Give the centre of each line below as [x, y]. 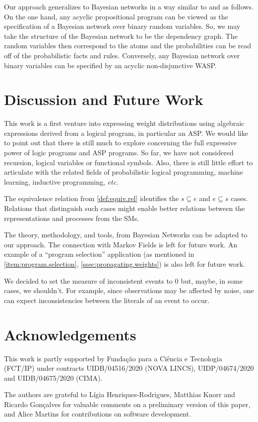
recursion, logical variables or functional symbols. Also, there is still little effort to [129, 162]
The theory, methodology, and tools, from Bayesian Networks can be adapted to [126, 235]
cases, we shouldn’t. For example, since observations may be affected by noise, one [129, 290]
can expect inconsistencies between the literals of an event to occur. [107, 300]
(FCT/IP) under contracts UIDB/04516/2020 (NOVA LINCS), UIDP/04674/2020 [129, 368]
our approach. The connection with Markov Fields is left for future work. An [121, 244]
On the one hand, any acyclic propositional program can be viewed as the [116, 16]
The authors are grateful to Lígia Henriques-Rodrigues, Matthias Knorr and [120, 394]
